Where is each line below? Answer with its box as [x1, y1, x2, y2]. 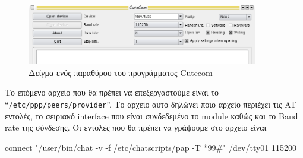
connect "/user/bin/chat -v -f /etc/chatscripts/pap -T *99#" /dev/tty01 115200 [5, 141, 297, 153]
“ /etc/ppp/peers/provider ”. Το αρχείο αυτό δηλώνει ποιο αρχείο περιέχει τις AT [5, 98, 296, 110]
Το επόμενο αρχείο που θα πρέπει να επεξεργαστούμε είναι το [5, 86, 219, 99]
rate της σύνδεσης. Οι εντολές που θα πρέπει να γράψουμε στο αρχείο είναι [5, 121, 267, 134]
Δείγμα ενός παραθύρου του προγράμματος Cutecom [29, 66, 213, 78]
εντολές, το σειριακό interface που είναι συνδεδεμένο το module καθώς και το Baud [5, 109, 298, 122]
